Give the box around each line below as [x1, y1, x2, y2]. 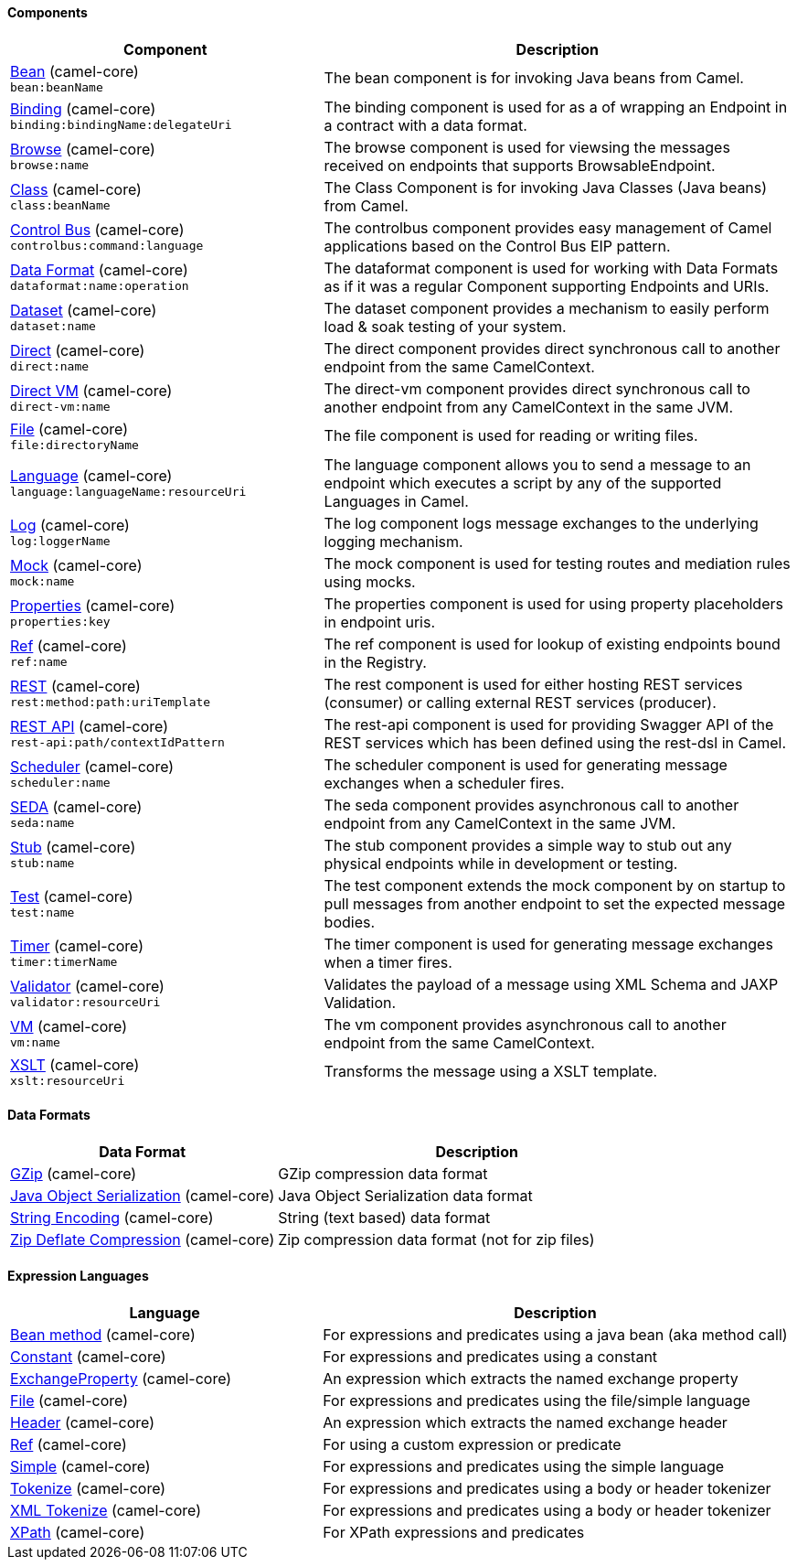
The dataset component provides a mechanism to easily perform [324, 298, 770, 317]
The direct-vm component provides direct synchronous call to [324, 379, 750, 398]
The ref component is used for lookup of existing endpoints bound [324, 634, 781, 653]
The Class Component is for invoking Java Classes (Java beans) [324, 177, 768, 197]
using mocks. [324, 572, 416, 591]
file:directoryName [10, 437, 139, 452]
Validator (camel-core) [10, 977, 165, 996]
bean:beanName [10, 80, 103, 94]
